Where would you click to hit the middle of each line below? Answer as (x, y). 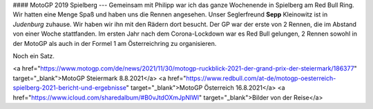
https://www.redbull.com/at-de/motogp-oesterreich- (261, 78)
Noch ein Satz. (34, 56)
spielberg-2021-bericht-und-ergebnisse (70, 88)
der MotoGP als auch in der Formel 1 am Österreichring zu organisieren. (115, 43)
